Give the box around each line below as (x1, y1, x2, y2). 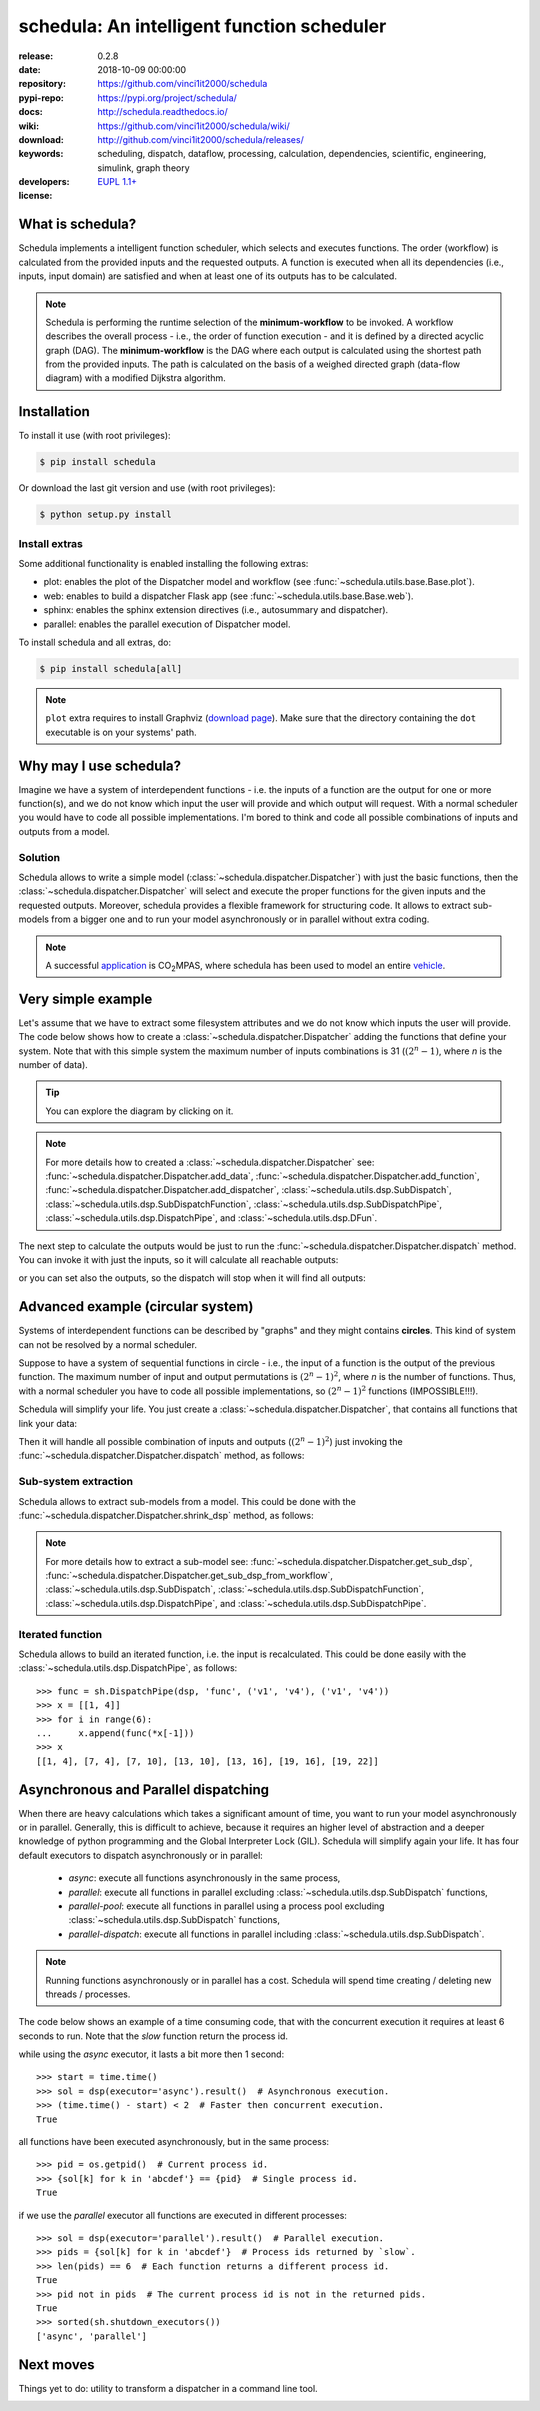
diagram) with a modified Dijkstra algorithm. (45, 372, 226, 384)
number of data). (18, 1059, 89, 1071)
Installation (18, 403, 90, 420)
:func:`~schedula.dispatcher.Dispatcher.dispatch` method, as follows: (18, 1450, 305, 1462)
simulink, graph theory (97, 161, 190, 174)
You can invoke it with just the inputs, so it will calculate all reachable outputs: (18, 1253, 339, 1265)
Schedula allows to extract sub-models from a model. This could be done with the (18, 1495, 357, 1507)
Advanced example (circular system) (18, 1298, 254, 1315)
